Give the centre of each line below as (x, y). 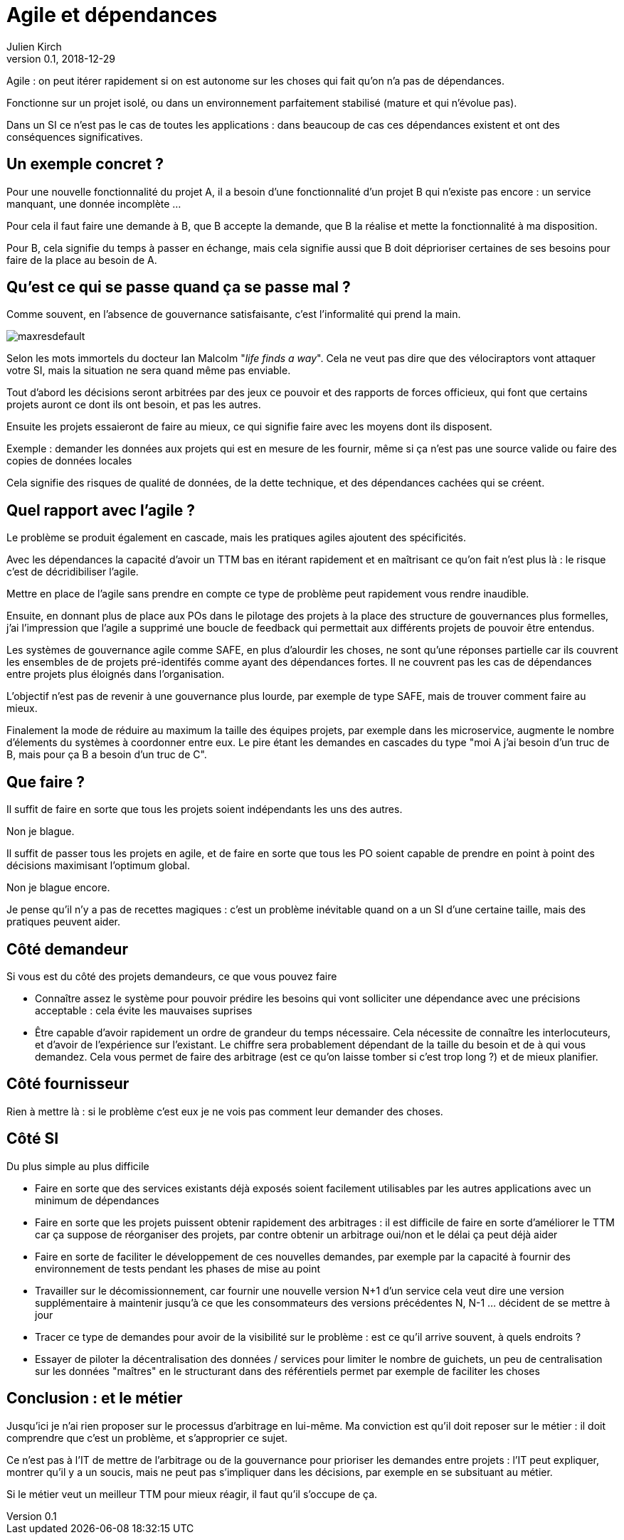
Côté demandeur (67, 949)
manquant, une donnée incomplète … (94, 203)
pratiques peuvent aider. (63, 922)
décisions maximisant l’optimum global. (98, 866)
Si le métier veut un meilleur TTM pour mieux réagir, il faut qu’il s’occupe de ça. (192, 1494)
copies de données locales (69, 461)
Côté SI (33, 1139)
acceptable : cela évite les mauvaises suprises (144, 1010)
